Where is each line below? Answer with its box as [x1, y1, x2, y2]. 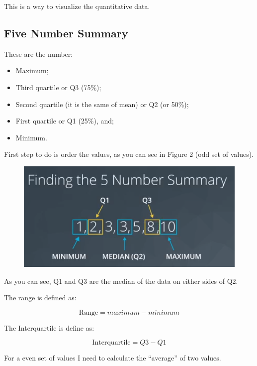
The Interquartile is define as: [4, 322, 94, 333]
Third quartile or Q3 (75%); [15, 82, 101, 92]
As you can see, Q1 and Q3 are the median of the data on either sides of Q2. [4, 275, 238, 286]
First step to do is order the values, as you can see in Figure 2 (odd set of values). [4, 149, 254, 159]
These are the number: [4, 48, 73, 59]
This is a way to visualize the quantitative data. [4, 1, 150, 11]
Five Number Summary [4, 25, 128, 40]
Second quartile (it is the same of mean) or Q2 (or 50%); [15, 99, 189, 109]
